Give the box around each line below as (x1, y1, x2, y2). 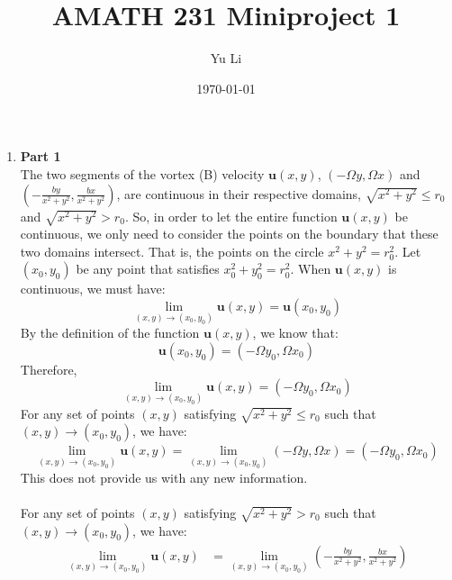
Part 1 (20, 147, 61, 166)
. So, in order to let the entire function (124, 206, 338, 225)
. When (290, 259, 331, 278)
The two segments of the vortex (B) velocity (20, 164, 265, 183)
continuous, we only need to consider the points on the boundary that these (20, 224, 438, 243)
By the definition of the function (20, 323, 200, 342)
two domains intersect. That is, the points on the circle (20, 241, 324, 260)
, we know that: (252, 323, 339, 342)
